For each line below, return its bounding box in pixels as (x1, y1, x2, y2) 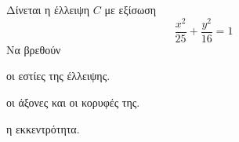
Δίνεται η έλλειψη (6, 2, 90, 17)
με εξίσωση (104, 2, 157, 17)
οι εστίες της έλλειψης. (6, 67, 110, 84)
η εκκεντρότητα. (6, 120, 80, 137)
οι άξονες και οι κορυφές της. (6, 93, 140, 110)
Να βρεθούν (6, 41, 61, 57)
